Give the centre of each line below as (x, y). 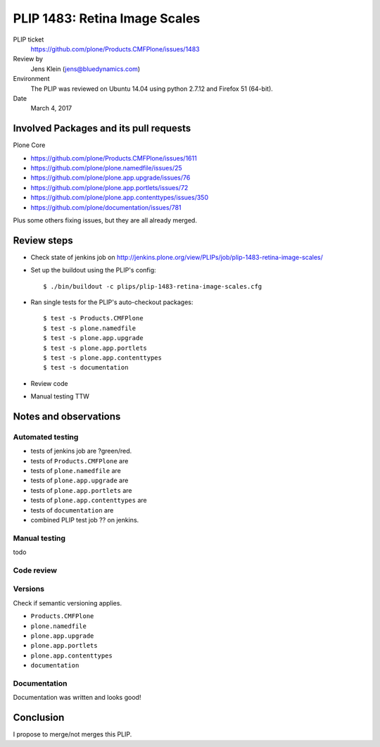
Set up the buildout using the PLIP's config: (93, 270)
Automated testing (46, 437)
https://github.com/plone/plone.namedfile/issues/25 (106, 168)
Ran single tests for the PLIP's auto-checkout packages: (112, 302)
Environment (31, 79)
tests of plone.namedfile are (76, 471)
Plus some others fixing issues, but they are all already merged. (105, 220)
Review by (28, 59)
